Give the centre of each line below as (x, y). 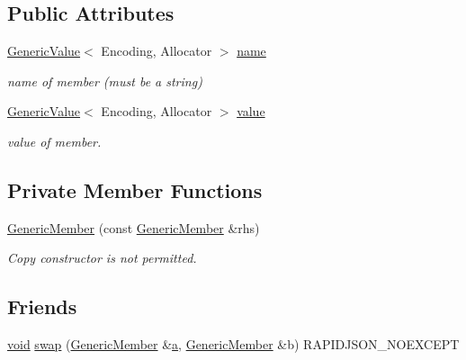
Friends (42, 306)
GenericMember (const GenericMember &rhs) (134, 227)
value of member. (54, 141)
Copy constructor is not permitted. (102, 258)
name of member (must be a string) (105, 81)
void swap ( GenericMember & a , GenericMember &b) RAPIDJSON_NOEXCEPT (233, 344)
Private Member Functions (135, 189)
